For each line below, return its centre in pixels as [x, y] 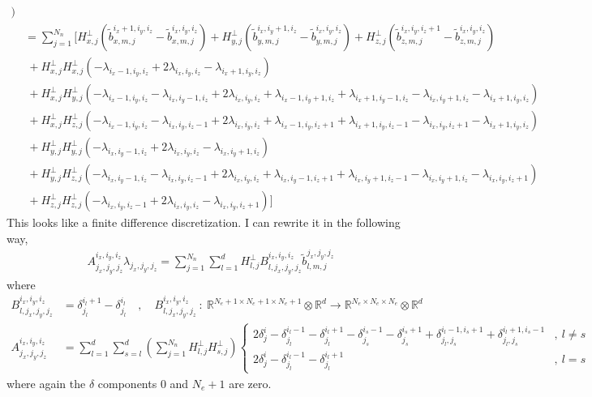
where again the [46, 383]
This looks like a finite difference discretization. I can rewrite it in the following [204, 222]
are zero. [250, 383]
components [127, 383]
